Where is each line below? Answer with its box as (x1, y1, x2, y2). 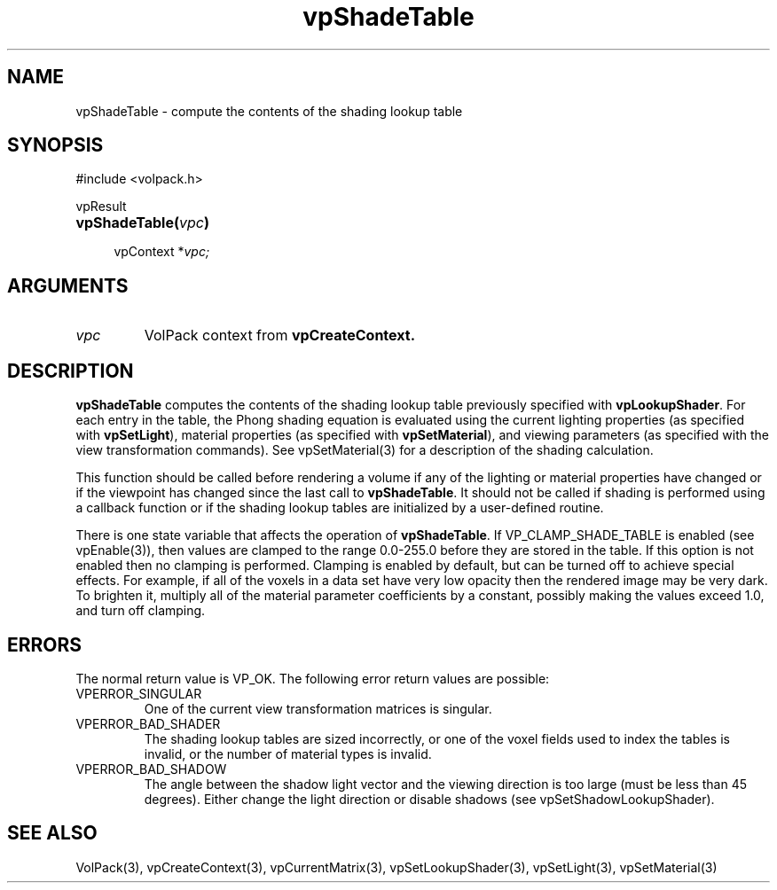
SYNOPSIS (7, 134, 104, 157)
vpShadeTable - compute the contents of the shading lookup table (75, 103, 463, 119)
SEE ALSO (7, 822, 98, 845)
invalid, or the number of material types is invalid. (144, 746, 432, 761)
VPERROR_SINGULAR (75, 685, 202, 701)
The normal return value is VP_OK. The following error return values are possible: (75, 670, 550, 686)
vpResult (75, 199, 127, 215)
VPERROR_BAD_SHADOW (75, 761, 227, 777)
